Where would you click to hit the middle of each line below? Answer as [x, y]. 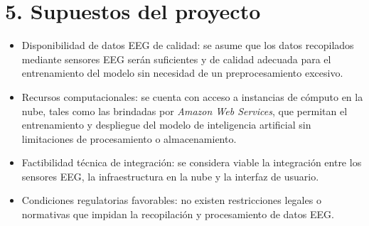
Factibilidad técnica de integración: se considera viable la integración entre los [192, 162]
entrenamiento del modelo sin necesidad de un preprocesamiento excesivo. [182, 73]
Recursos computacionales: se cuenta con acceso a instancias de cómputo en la [192, 96]
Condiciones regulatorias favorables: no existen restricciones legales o [171, 200]
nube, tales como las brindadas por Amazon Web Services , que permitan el [184, 111]
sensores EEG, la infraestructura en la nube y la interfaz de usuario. [170, 176]
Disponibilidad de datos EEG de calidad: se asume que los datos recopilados [188, 45]
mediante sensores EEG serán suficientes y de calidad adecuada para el [176, 59]
